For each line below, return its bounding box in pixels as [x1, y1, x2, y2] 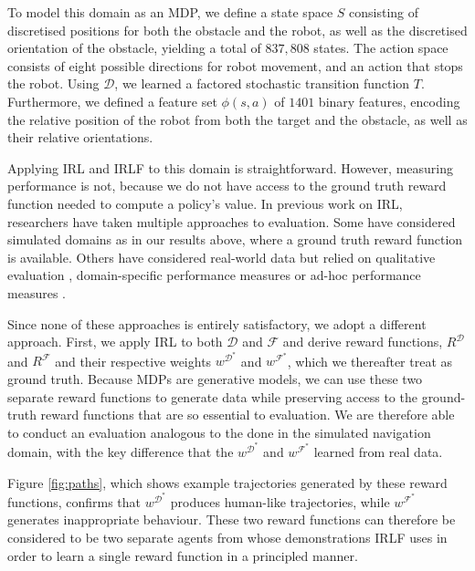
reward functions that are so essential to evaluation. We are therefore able [40, 405, 455, 424]
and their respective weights [55, 351, 212, 370]
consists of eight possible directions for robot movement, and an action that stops [7, 56, 463, 75]
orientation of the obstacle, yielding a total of [7, 38, 261, 57]
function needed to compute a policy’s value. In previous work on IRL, [7, 193, 403, 213]
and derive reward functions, [282, 332, 443, 351]
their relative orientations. [7, 128, 153, 147]
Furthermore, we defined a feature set [7, 91, 217, 110]
